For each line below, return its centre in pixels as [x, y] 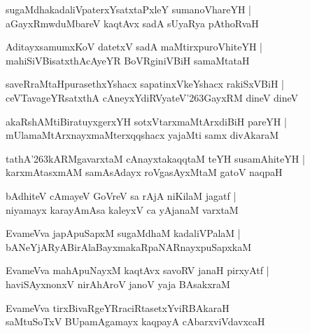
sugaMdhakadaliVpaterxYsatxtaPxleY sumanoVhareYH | [128, 9]
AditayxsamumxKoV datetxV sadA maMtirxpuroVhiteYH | [134, 47]
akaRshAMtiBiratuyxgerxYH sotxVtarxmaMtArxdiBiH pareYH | [146, 121]
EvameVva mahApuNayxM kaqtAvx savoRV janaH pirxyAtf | [138, 270]
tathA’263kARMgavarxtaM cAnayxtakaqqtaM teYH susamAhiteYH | [155, 158]
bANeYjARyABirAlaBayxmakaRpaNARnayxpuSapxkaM [129, 246]
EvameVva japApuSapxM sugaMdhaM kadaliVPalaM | [123, 233]
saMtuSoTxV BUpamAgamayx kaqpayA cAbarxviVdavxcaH [135, 321]
